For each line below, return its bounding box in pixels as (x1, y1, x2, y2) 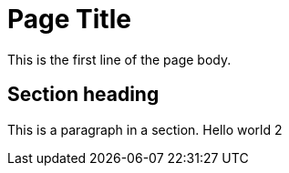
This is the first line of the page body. (7, 51, 232, 67)
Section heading (7, 83, 160, 107)
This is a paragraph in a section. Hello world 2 (7, 121, 283, 137)
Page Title (7, 4, 131, 35)
